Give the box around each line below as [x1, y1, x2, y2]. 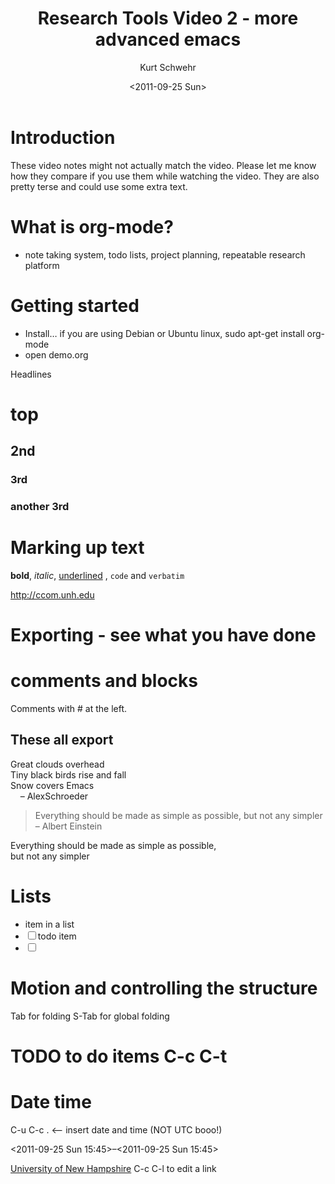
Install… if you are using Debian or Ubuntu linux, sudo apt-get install [24, 327, 305, 339]
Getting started [10, 294, 140, 317]
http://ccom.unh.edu [10, 588, 95, 601]
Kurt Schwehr [139, 61, 197, 73]
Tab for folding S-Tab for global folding [10, 1010, 170, 1022]
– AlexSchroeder [19, 790, 89, 802]
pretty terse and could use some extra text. [10, 180, 188, 192]
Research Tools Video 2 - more [37, 7, 299, 30]
